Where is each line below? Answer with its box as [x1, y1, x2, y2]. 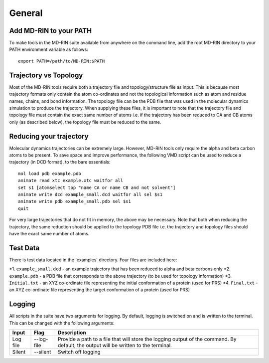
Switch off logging [57, 349, 101, 356]
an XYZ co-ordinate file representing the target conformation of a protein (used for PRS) [9, 287, 190, 293]
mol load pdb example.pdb [18, 171, 82, 177]
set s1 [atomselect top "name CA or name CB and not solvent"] [18, 184, 176, 190]
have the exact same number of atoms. [9, 230, 90, 236]
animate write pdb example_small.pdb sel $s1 [18, 198, 132, 204]
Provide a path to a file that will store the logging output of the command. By [57, 336, 237, 343]
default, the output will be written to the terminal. [57, 342, 172, 349]
